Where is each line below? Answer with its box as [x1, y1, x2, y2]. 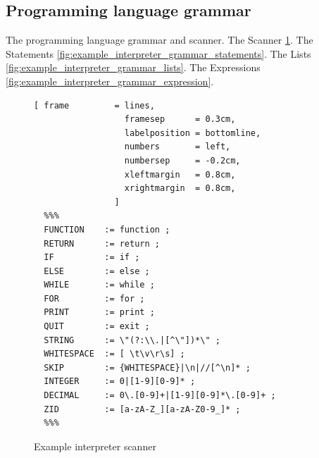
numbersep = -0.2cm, [124, 155, 241, 166]
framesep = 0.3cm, [124, 114, 236, 125]
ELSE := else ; [44, 266, 150, 276]
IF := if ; [44, 252, 140, 263]
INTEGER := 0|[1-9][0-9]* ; [44, 376, 196, 387]
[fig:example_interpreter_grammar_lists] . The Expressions [6, 60, 261, 75]
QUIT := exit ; [44, 321, 150, 332]
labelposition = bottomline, [124, 128, 261, 138]
